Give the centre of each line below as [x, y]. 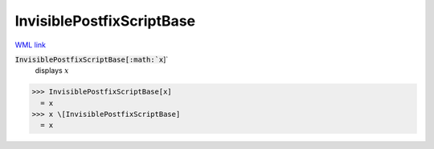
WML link [31, 45]
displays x [52, 70]
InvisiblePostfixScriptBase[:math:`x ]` [92, 59]
